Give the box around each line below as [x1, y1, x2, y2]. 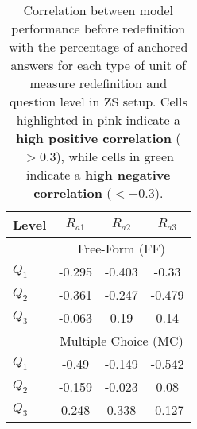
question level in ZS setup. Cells [9, 92, 187, 110]
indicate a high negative [26, 165, 171, 184]
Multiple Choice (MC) [60, 331, 183, 350]
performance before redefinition [11, 19, 186, 37]
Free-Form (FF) [77, 239, 166, 257]
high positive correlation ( [16, 129, 181, 147]
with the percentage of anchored [9, 37, 188, 56]
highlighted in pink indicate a [16, 110, 180, 129]
